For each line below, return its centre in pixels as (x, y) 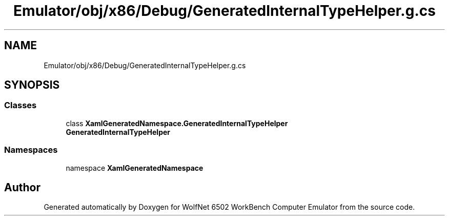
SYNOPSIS (32, 85)
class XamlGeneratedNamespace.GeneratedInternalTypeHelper (177, 123)
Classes (21, 105)
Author (22, 187)
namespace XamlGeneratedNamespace (135, 168)
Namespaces (31, 150)
